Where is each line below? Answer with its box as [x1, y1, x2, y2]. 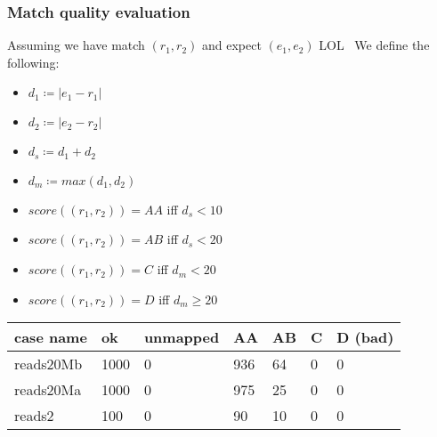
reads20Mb [14, 353, 83, 375]
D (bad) [336, 327, 394, 348]
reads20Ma [14, 379, 82, 401]
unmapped [143, 327, 220, 348]
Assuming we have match [7, 36, 145, 54]
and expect [201, 36, 262, 54]
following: [7, 53, 60, 71]
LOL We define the [319, 36, 430, 54]
